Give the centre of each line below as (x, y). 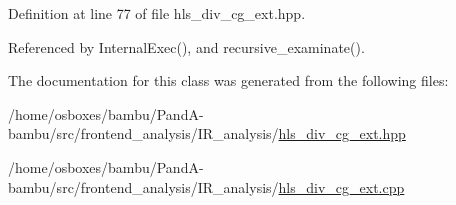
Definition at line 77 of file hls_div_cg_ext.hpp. (157, 13)
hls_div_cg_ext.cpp (341, 186)
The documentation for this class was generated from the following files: (228, 80)
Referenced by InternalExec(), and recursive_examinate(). (186, 46)
